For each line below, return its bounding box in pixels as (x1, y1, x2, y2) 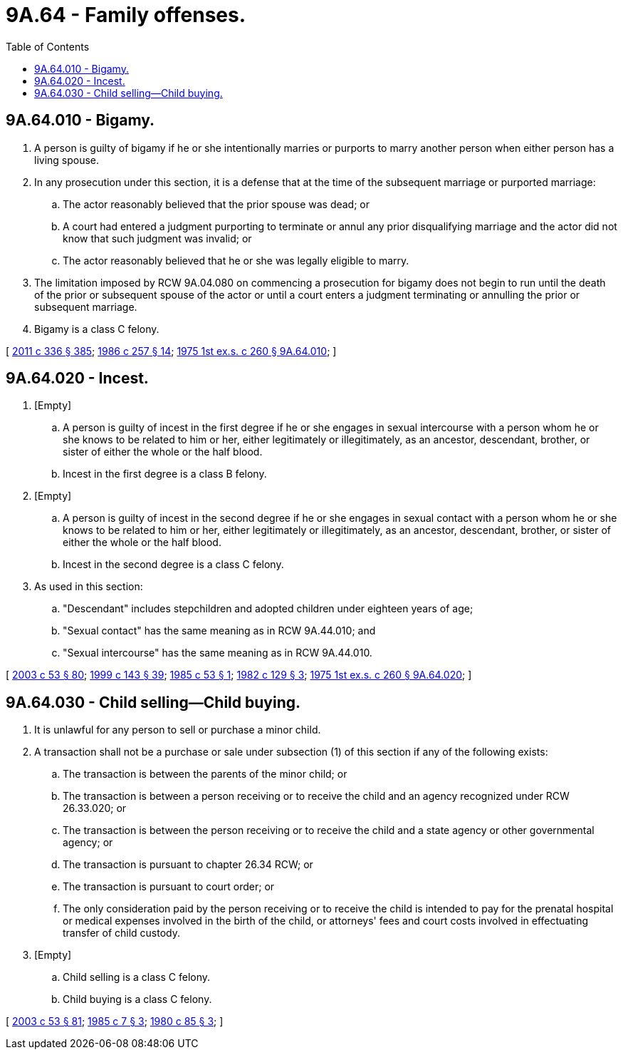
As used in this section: (34, 580, 143, 593)
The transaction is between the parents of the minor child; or (63, 768, 347, 781)
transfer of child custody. (63, 927, 181, 940)
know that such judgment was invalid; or (63, 232, 252, 245)
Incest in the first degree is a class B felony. (63, 468, 267, 480)
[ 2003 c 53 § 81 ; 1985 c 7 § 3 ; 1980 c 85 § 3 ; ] (6, 1015, 224, 1028)
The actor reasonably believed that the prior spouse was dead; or (63, 197, 370, 210)
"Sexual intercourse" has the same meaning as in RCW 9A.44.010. (63, 647, 372, 659)
